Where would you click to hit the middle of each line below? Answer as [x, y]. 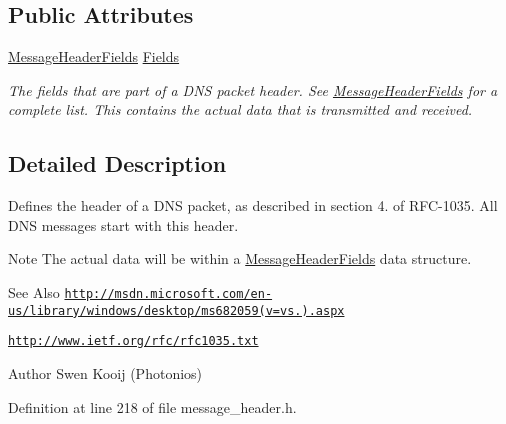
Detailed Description [117, 163]
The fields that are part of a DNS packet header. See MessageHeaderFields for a [253, 89]
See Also [34, 291]
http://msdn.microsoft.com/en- [168, 293]
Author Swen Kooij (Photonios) [105, 372]
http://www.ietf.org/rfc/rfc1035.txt [133, 341]
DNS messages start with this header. [123, 224]
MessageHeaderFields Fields [94, 56]
